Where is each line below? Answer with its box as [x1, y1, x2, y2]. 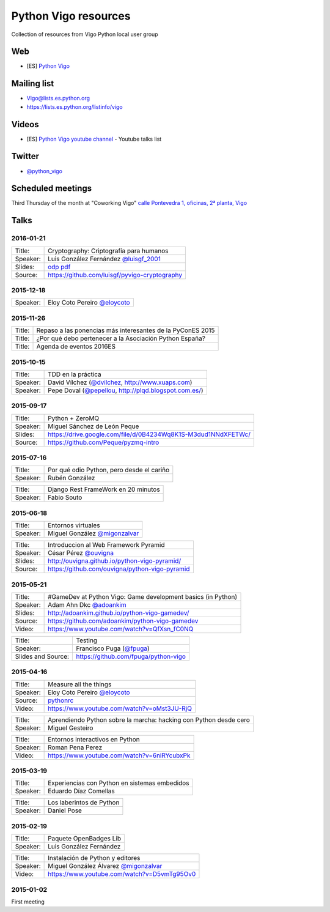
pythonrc [48, 696, 74, 705]
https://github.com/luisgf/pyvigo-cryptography [48, 270, 183, 279]
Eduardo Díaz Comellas [48, 787, 116, 795]
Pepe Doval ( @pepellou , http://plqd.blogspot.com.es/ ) [48, 386, 204, 395]
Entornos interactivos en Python [48, 735, 140, 743]
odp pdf [48, 262, 71, 271]
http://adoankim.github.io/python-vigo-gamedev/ [48, 609, 189, 617]
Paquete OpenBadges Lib [48, 834, 122, 843]
